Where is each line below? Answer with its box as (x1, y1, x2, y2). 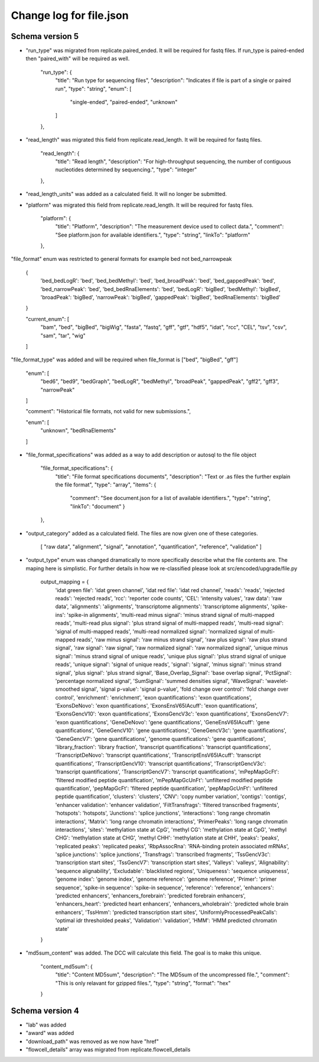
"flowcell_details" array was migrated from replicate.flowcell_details (25, 1046, 191, 1053)
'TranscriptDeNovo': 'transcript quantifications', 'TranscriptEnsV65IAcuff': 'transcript (55, 751, 261, 759)
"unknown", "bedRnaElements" (40, 427, 116, 434)
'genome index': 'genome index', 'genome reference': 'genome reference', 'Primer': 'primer (55, 875, 277, 883)
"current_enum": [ (25, 315, 70, 322)
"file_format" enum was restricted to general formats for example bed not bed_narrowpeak (11, 256, 232, 263)
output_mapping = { (40, 579, 89, 586)
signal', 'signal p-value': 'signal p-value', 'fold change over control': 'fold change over (80, 685, 289, 693)
